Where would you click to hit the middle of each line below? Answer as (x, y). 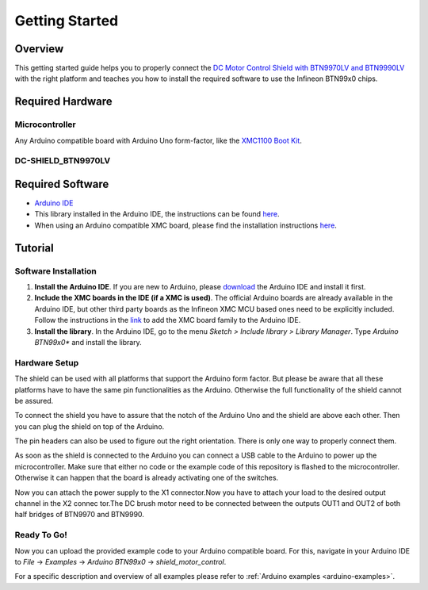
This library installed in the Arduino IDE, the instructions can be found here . (157, 214)
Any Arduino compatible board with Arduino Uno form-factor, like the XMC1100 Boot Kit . (159, 140)
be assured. (34, 400)
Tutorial (34, 248)
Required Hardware (63, 102)
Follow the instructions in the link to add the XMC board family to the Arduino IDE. (168, 320)
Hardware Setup (47, 362)
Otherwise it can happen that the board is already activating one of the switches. (147, 478)
